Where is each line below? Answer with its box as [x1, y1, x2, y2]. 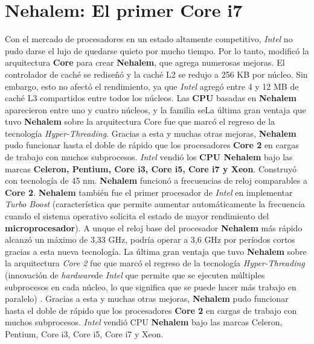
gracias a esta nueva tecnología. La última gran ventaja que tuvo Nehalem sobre [5, 245, 307, 257]
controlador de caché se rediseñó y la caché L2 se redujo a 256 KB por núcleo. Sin [5, 67, 308, 80]
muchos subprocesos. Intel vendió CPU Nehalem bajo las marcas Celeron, [5, 316, 283, 328]
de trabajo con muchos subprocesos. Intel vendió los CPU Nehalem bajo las [5, 151, 293, 163]
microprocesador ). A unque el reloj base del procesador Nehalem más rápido [5, 221, 303, 234]
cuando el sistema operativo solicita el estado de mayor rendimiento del [5, 210, 269, 222]
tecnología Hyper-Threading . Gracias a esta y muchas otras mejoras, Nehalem [5, 127, 296, 139]
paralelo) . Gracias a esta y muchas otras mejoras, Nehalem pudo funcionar [5, 292, 289, 305]
